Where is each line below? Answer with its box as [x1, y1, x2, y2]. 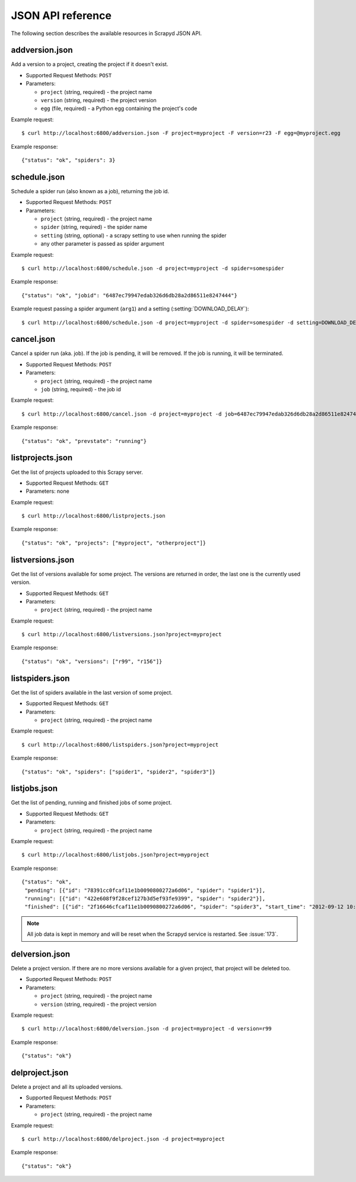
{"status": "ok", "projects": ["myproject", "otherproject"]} [21, 539, 206, 546]
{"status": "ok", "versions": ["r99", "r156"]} [21, 658, 163, 665]
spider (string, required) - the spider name [40, 224, 148, 231]
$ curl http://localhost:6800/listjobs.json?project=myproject [21, 851, 209, 859]
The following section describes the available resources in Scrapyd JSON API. [11, 30, 202, 37]
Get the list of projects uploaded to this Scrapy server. [11, 469, 144, 476]
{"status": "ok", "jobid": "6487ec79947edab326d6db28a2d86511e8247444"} [21, 292, 237, 298]
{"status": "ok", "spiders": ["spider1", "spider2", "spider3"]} [21, 768, 216, 775]
